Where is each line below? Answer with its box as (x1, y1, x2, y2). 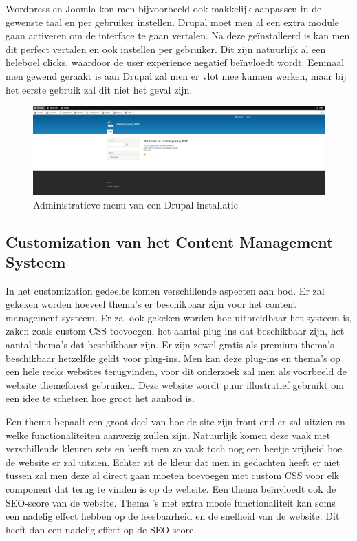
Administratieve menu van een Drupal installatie (33, 197, 238, 211)
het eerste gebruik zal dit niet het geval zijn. (6, 82, 193, 96)
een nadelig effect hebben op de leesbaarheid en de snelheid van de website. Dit (6, 509, 340, 523)
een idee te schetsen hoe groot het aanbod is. (6, 391, 195, 405)
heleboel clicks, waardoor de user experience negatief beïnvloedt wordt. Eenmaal (6, 55, 345, 70)
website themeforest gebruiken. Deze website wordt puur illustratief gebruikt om (6, 377, 344, 392)
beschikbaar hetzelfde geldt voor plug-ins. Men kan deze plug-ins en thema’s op (6, 350, 340, 365)
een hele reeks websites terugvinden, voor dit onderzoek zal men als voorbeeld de (6, 364, 347, 379)
